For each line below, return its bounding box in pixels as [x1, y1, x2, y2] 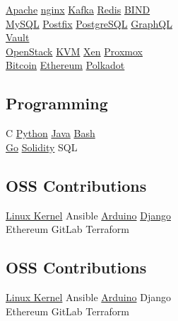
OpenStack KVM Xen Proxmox [6, 43, 143, 58]
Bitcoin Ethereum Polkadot [6, 58, 125, 72]
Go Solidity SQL [6, 139, 78, 154]
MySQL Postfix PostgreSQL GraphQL [6, 16, 172, 31]
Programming [6, 92, 108, 114]
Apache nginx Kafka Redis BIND [6, 2, 150, 16]
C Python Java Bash [6, 126, 95, 141]
